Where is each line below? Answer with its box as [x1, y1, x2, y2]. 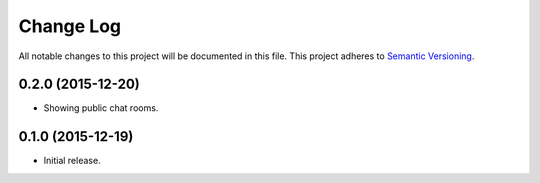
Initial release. [43, 155, 101, 167]
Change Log [18, 15, 122, 37]
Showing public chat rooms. [43, 102, 159, 114]
